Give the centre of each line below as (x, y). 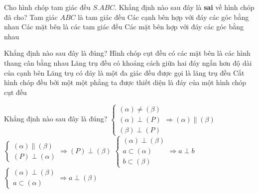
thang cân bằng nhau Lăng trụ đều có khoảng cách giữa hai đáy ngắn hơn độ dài (128, 62)
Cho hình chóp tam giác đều (47, 7)
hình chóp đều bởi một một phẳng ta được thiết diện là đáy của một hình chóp (125, 82)
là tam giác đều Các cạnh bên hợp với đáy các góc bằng (163, 17)
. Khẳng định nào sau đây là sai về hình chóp (185, 7)
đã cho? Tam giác (31, 17)
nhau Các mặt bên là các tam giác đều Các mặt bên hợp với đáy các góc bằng (124, 27)
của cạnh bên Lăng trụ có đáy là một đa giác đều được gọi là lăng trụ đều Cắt (124, 72)
